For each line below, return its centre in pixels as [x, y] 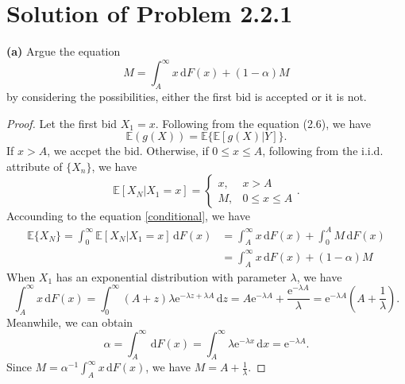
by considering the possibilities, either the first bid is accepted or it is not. [187, 97]
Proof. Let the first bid [62, 123]
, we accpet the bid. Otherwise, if [128, 151]
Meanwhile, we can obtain [70, 322]
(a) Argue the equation [64, 51]
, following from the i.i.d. [323, 151]
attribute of [35, 166]
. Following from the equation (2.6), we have [263, 123]
